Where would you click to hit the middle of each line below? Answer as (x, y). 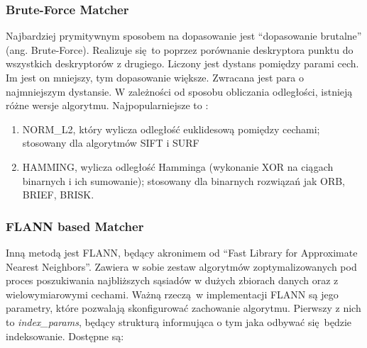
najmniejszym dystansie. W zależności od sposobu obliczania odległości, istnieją (179, 91)
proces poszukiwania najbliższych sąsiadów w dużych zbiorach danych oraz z (172, 280)
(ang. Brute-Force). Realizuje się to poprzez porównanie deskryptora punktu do (180, 49)
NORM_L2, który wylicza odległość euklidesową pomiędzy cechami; (171, 129)
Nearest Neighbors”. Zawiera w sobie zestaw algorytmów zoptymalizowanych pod (181, 266)
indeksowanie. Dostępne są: (65, 336)
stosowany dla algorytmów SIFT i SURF (111, 143)
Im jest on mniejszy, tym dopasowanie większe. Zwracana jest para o (155, 77)
